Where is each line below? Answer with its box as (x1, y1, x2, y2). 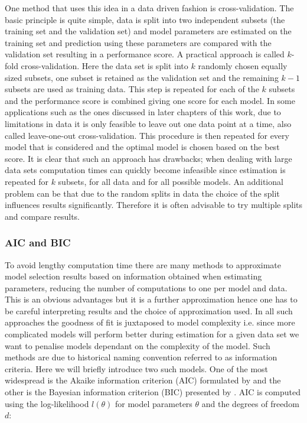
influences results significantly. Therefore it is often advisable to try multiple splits (5, 199, 303, 211)
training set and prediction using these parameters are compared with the (5, 36, 272, 48)
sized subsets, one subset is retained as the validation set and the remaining (5, 71, 279, 83)
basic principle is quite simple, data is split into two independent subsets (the (5, 13, 285, 25)
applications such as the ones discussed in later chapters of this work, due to (5, 106, 281, 118)
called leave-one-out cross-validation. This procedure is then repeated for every (5, 129, 289, 141)
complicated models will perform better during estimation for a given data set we (5, 328, 299, 340)
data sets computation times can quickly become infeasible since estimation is (5, 164, 286, 176)
